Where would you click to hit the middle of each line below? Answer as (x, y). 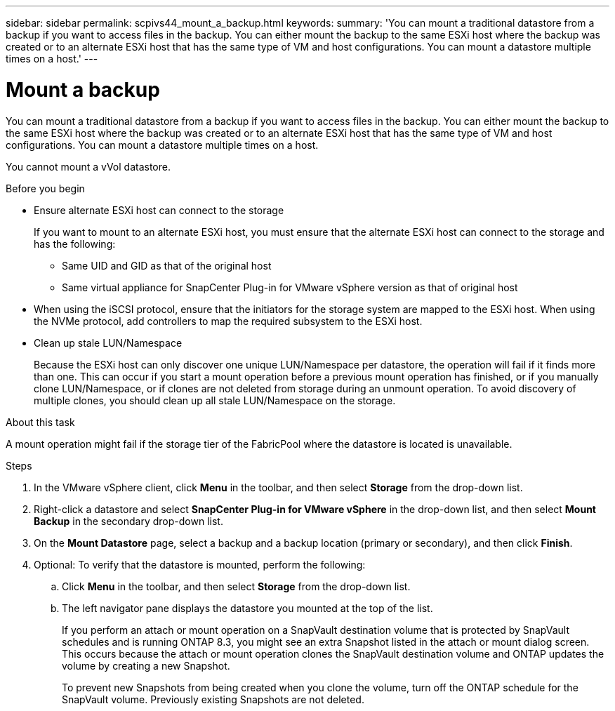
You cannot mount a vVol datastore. (88, 166)
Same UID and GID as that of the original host (167, 265)
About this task (40, 422)
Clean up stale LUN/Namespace (108, 343)
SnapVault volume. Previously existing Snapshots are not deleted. (213, 699)
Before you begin (45, 188)
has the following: (75, 244)
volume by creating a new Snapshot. (146, 665)
